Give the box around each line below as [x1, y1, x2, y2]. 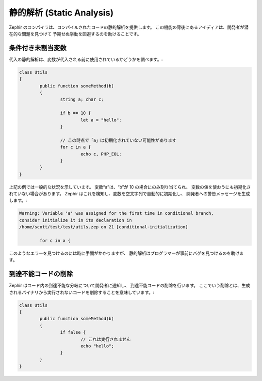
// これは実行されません [80, 336, 131, 342]
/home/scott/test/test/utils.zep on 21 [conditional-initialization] [19, 224, 188, 230]
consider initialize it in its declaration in [19, 217, 132, 223]
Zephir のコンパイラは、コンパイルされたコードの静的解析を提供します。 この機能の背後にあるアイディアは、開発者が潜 [9, 24, 249, 30]
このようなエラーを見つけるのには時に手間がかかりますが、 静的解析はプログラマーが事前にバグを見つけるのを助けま [9, 250, 244, 256]
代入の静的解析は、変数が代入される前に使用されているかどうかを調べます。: [9, 56, 163, 62]
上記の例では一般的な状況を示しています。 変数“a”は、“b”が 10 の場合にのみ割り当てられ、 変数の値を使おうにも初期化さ [9, 184, 251, 190]
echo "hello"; [80, 343, 114, 348]
